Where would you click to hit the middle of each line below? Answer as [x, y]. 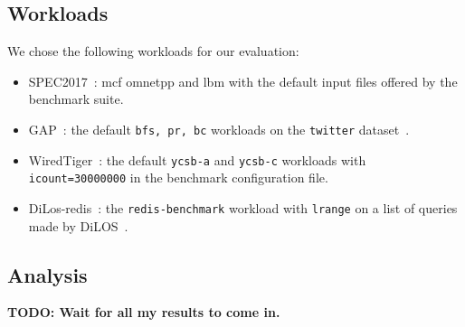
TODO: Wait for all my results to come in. [144, 312]
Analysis [47, 274]
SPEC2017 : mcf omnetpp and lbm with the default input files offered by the [243, 81]
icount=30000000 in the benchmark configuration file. [178, 178]
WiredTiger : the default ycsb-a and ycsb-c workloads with [197, 159]
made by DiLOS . [78, 225]
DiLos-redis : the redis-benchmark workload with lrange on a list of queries [243, 207]
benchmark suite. [76, 99]
